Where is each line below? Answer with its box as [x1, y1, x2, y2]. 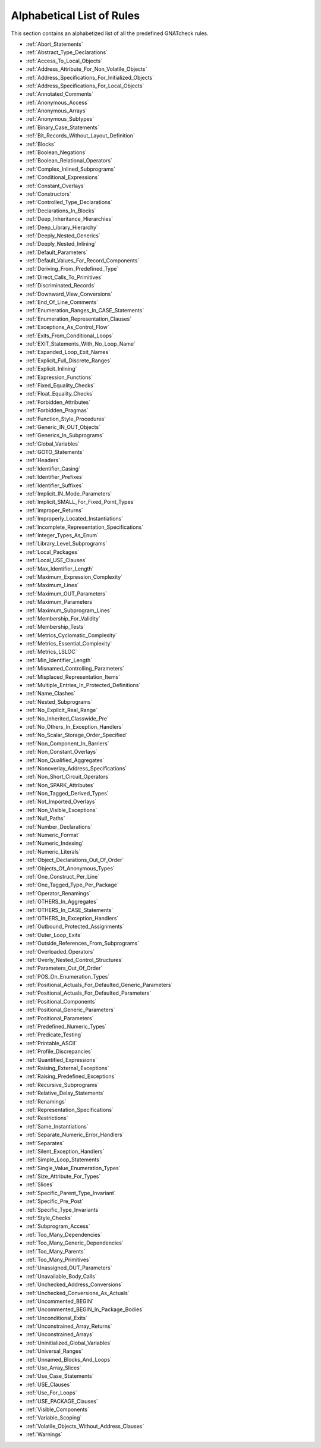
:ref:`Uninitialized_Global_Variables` [26, 1339, 112, 1346]
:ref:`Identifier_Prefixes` [26, 474, 84, 481]
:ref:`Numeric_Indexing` [26, 839, 84, 847]
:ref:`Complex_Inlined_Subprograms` [26, 165, 116, 173]
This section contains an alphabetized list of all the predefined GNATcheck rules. [11, 30, 209, 37]
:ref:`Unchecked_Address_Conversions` [26, 1281, 123, 1288]
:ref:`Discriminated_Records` [26, 282, 96, 289]
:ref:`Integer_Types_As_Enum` [26, 531, 99, 538]
